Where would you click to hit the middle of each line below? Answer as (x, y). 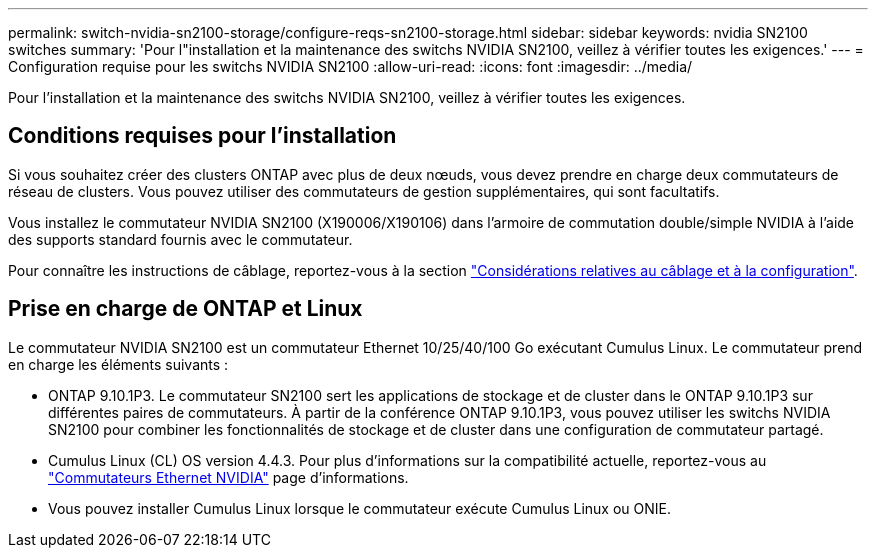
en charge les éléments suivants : (118, 364)
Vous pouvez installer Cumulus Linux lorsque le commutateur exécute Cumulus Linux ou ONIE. (359, 508)
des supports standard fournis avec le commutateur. (180, 239)
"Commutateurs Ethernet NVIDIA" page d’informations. (228, 477)
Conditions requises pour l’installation (202, 136)
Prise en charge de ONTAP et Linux (185, 309)
